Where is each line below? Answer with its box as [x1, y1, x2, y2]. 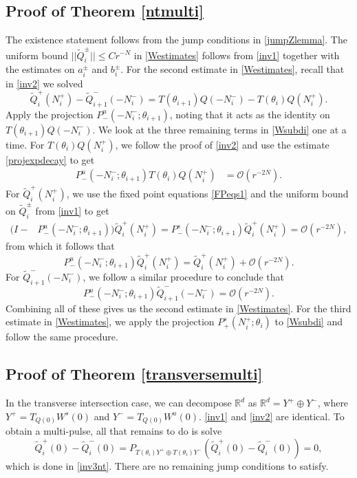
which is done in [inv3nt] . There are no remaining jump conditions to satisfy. [6, 458, 329, 472]
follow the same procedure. [6, 329, 118, 344]
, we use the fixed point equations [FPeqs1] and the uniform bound [66, 186, 349, 201]
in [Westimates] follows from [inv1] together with [133, 47, 340, 62]
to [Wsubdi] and [274, 314, 343, 329]
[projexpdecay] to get [6, 152, 95, 166]
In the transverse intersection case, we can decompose [6, 395, 232, 410]
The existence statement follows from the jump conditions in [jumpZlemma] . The [6, 32, 347, 47]
